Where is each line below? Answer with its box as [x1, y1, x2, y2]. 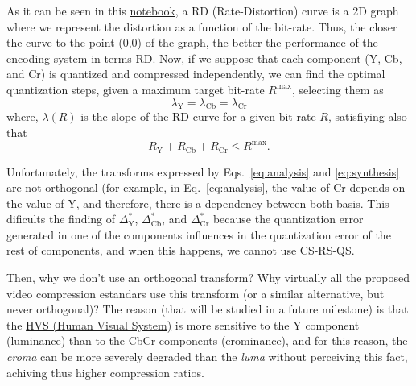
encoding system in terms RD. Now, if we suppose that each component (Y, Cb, [6, 49, 402, 66]
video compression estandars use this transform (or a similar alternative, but [6, 284, 385, 301]
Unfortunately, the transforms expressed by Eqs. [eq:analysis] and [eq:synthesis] [6, 163, 400, 180]
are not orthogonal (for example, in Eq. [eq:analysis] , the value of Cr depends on [6, 179, 406, 196]
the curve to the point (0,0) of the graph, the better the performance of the [6, 34, 378, 51]
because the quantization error [212, 210, 364, 227]
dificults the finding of [6, 210, 116, 227]
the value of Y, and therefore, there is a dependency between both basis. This [6, 194, 389, 211]
